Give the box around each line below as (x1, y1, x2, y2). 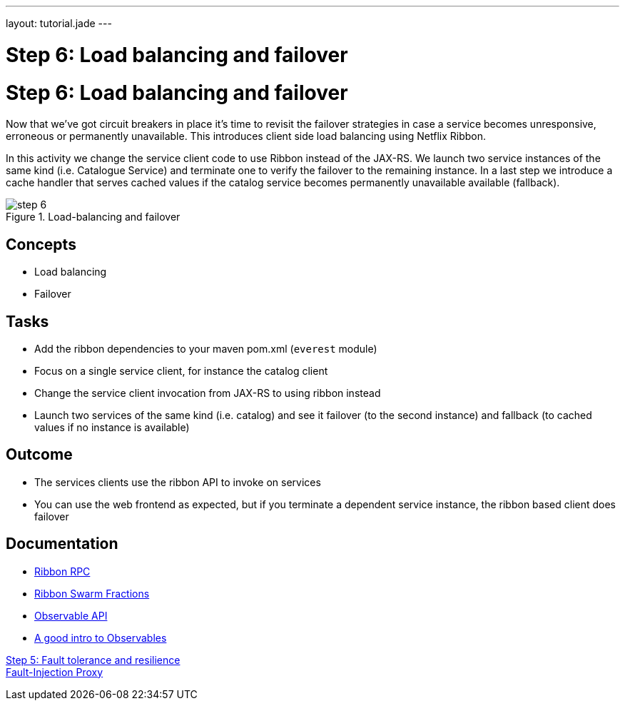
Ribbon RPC (34, 565, 91, 578)
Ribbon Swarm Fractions (34, 587, 150, 600)
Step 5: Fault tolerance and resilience (6, 653, 181, 666)
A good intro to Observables (34, 631, 167, 644)
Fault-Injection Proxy (6, 665, 103, 678)
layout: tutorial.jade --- (6, 17, 112, 29)
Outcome (6, 445, 73, 464)
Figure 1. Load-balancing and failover (6, 211, 181, 223)
